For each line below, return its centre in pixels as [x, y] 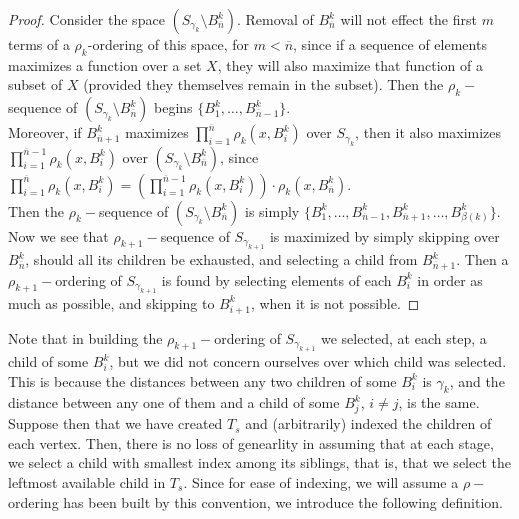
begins [173, 107]
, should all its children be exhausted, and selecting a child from [221, 259]
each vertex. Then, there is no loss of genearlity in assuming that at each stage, [251, 442]
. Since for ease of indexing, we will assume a [321, 481]
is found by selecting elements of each [276, 279]
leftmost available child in [87, 481]
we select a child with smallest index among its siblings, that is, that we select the [259, 462]
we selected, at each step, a [403, 337]
